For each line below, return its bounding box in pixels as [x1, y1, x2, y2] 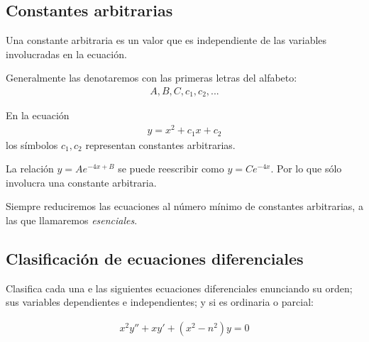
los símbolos [6, 137, 58, 152]
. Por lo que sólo [270, 161, 342, 176]
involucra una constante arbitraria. [6, 175, 157, 189]
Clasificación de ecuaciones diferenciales [6, 247, 304, 269]
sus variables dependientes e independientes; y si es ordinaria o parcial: [6, 294, 314, 309]
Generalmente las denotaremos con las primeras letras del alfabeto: [6, 70, 297, 85]
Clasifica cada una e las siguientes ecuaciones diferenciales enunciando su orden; [6, 280, 353, 295]
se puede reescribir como [118, 161, 224, 176]
